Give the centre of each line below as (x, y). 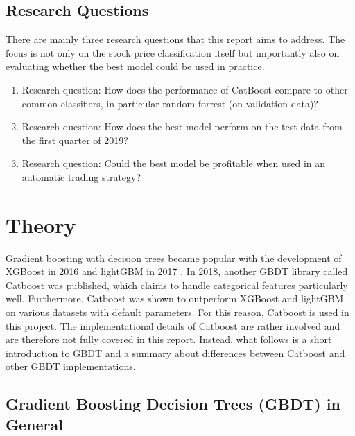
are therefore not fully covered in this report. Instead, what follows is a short (169, 339)
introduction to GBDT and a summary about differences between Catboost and (175, 352)
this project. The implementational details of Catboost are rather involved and (173, 325)
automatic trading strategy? (81, 176)
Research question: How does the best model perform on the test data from (182, 127)
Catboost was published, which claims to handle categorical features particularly (177, 285)
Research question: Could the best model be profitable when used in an (174, 163)
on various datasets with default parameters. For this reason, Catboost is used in (177, 312)
